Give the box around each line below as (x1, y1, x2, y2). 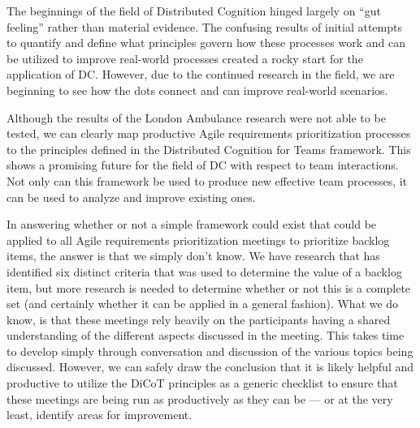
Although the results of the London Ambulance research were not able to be (6, 109, 386, 126)
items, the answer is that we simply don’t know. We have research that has (6, 247, 380, 264)
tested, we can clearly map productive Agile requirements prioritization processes (6, 125, 411, 142)
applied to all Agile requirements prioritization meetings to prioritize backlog (6, 231, 390, 248)
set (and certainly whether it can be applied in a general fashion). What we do (6, 295, 399, 312)
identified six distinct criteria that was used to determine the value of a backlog (6, 263, 402, 280)
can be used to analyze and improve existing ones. (6, 188, 256, 205)
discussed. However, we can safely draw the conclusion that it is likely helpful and (6, 358, 414, 375)
